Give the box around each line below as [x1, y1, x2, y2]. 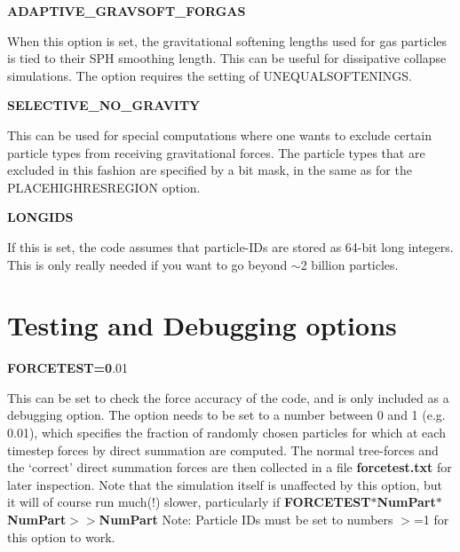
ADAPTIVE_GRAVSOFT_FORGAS [7, 2, 246, 20]
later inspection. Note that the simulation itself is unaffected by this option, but [7, 475, 443, 493]
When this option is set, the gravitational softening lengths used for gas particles [7, 31, 448, 50]
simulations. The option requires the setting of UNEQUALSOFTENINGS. [7, 66, 412, 84]
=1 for [413, 510, 449, 528]
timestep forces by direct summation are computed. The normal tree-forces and [7, 440, 439, 459]
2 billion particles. [300, 255, 399, 273]
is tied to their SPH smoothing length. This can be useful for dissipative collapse [7, 49, 447, 67]
